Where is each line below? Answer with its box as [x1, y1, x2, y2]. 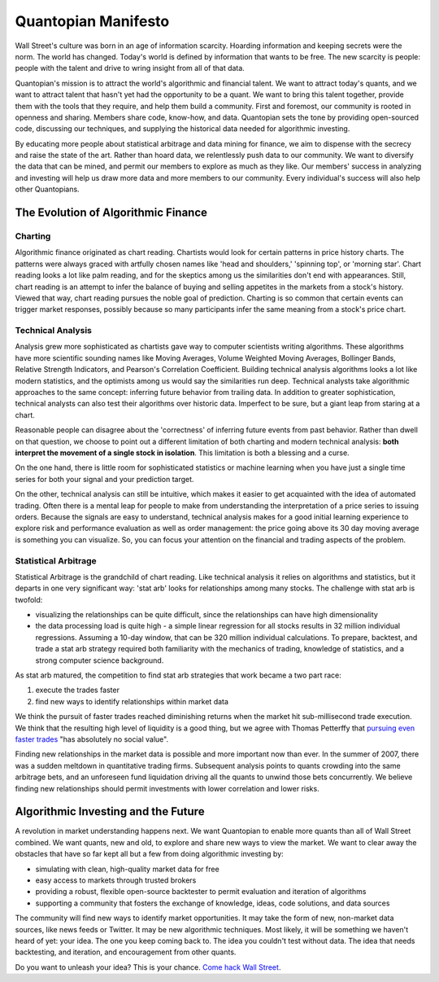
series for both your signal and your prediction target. [15, 474, 194, 484]
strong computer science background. [35, 655, 164, 665]
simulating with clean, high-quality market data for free [35, 864, 219, 874]
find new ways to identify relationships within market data [35, 696, 229, 706]
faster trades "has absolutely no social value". [15, 734, 169, 744]
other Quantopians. [15, 184, 80, 195]
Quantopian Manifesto [15, 12, 170, 30]
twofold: [15, 594, 43, 604]
